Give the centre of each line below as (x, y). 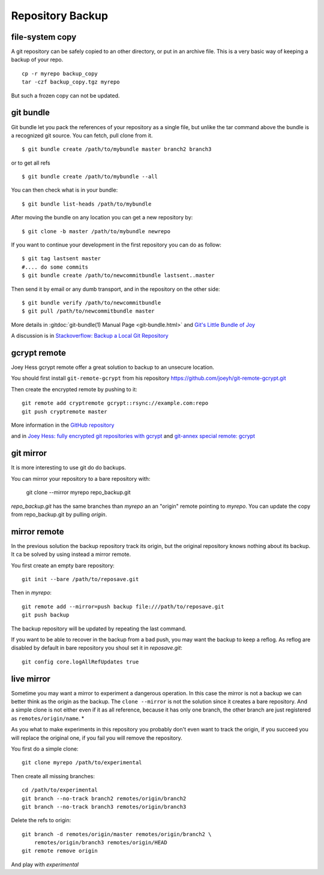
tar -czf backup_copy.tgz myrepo (71, 82)
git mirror (29, 453)
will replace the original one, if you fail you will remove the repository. (97, 738)
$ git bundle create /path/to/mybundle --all (90, 177)
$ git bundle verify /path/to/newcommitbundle (91, 303)
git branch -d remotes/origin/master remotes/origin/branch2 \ (117, 834)
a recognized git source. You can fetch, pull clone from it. (82, 135)
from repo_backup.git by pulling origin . (59, 514)
